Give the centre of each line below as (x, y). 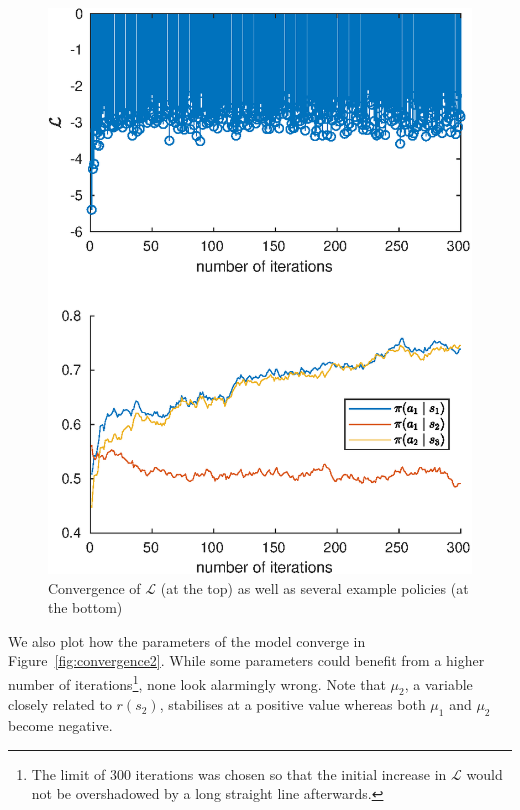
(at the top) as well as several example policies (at (314, 587)
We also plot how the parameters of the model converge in (187, 640)
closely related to (60, 704)
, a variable (438, 683)
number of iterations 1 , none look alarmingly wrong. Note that (197, 682)
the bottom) (85, 607)
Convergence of (94, 587)
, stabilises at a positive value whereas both (292, 704)
